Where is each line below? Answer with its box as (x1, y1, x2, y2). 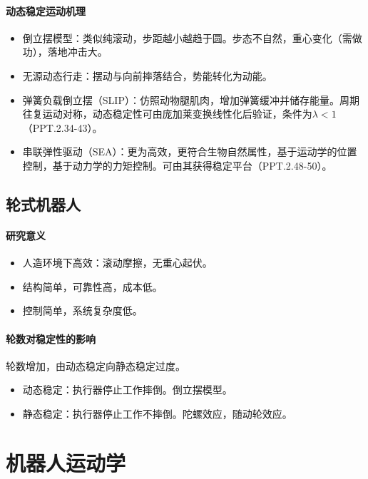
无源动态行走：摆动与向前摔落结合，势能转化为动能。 (22, 68, 272, 83)
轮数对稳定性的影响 (6, 331, 96, 346)
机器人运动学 (6, 448, 126, 477)
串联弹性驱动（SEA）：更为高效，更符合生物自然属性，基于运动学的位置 (22, 144, 357, 159)
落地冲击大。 (47, 44, 108, 59)
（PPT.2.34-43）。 (22, 120, 103, 135)
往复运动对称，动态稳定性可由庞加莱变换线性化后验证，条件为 (22, 106, 312, 121)
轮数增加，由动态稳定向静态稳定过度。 (6, 358, 185, 373)
